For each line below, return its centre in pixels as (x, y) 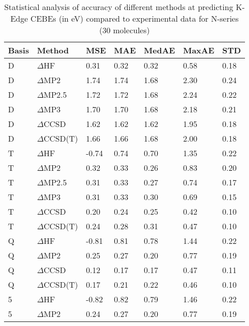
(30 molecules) (125, 30)
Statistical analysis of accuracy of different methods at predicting (119, 7)
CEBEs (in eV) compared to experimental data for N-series (135, 18)
